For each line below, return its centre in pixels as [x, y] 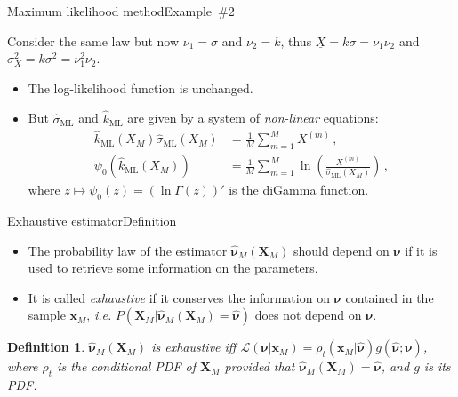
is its [437, 366]
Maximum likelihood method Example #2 [121, 11]
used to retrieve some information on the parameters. [173, 268]
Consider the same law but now [93, 40]
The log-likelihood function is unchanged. [141, 87]
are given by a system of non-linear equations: [253, 118]
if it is [421, 250]
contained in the [390, 297]
